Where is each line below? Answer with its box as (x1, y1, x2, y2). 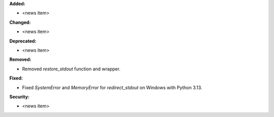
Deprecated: (9, 38, 37, 44)
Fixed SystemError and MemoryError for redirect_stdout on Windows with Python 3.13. (22, 84, 202, 91)
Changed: (9, 19, 31, 25)
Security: (9, 94, 30, 100)
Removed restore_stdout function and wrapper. (22, 66, 121, 72)
